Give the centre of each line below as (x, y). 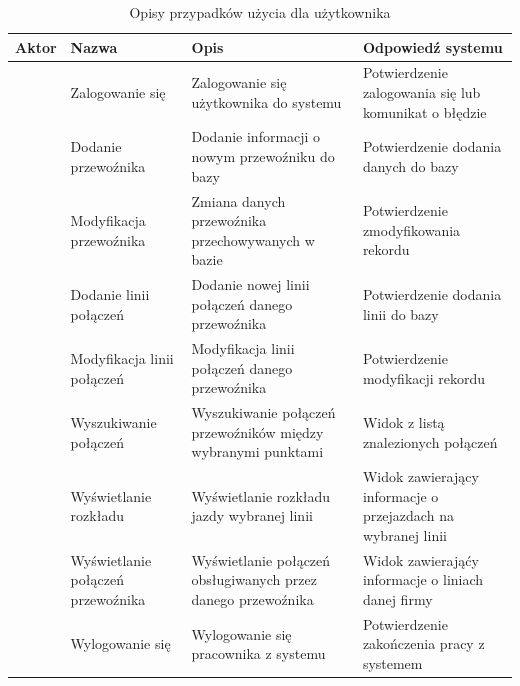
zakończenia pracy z (423, 643)
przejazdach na (408, 515)
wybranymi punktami (257, 451)
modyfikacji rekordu (424, 377)
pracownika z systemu (258, 653)
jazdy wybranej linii (252, 515)
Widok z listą (403, 421)
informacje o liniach (423, 579)
